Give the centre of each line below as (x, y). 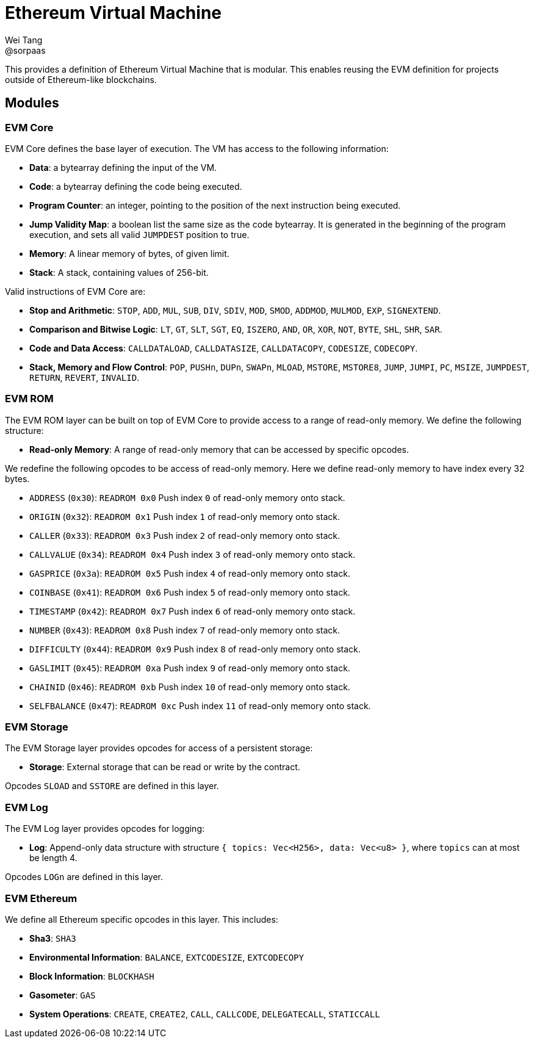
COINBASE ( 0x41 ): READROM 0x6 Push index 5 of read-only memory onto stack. (190, 592)
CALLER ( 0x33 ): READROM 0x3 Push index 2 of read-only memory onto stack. (185, 535)
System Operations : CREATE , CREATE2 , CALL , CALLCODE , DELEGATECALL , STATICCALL (205, 1014)
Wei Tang (24, 40)
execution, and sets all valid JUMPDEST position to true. (139, 234)
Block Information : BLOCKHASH (92, 976)
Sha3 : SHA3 (53, 938)
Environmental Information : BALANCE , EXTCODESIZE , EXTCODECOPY (167, 957)
